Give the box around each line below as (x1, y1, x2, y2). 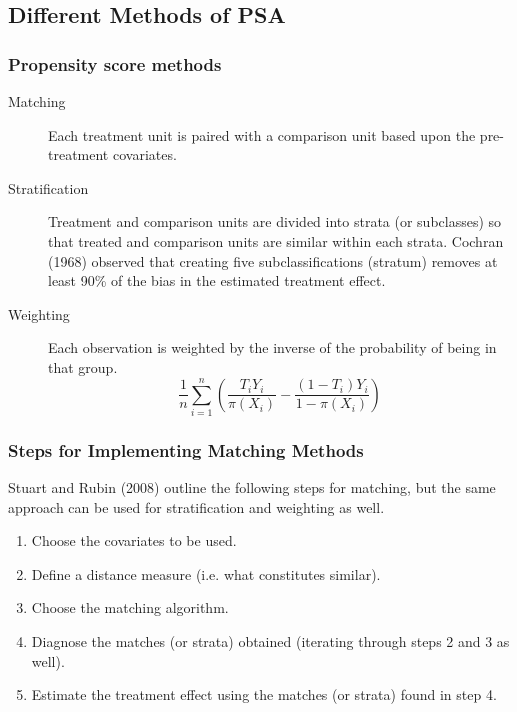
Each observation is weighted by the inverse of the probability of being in (48, 337, 497, 358)
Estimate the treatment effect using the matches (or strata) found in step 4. (31, 684, 497, 705)
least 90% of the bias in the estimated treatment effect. (48, 270, 386, 291)
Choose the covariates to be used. (31, 530, 237, 551)
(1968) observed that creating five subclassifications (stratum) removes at (48, 250, 498, 271)
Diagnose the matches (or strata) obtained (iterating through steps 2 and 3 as (31, 631, 510, 652)
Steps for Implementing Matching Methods (8, 437, 364, 462)
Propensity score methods (8, 51, 222, 76)
